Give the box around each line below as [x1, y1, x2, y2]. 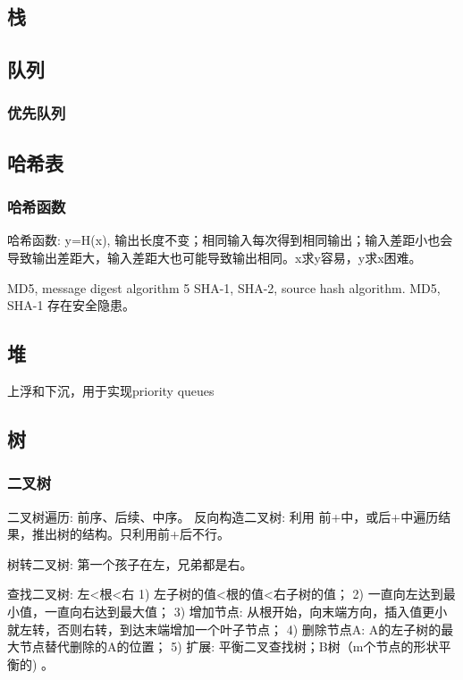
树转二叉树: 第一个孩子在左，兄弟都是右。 [7, 554, 253, 573]
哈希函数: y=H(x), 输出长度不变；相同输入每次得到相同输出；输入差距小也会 [7, 231, 453, 249]
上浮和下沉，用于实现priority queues [7, 381, 215, 399]
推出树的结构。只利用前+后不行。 [31, 525, 230, 543]
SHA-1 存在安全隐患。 [7, 296, 136, 315]
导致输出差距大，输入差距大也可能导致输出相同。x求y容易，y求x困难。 [7, 248, 422, 266]
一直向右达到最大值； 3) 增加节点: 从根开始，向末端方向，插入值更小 [44, 601, 448, 620]
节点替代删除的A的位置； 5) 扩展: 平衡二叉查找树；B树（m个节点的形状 [19, 637, 439, 656]
